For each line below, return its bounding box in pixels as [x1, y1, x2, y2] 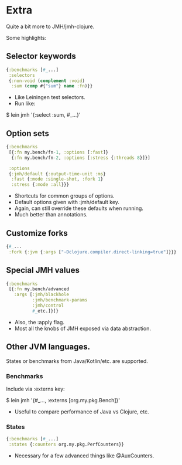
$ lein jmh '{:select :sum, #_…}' [6, 111, 81, 118]
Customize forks [6, 228, 68, 238]
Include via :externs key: [6, 385, 66, 392]
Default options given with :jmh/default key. [14, 199, 120, 206]
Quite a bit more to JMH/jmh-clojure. [6, 23, 95, 30]
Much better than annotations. [14, 211, 88, 218]
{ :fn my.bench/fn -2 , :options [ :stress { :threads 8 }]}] [11, 155, 150, 161]
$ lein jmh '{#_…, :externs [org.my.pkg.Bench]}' [6, 396, 120, 403]
